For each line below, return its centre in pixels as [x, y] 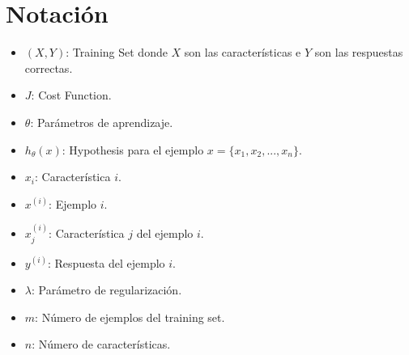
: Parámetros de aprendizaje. [102, 122]
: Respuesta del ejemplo [106, 262]
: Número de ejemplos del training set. [130, 317]
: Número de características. [101, 344]
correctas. [49, 68]
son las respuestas [359, 52]
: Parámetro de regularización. [107, 290]
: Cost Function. [71, 95]
